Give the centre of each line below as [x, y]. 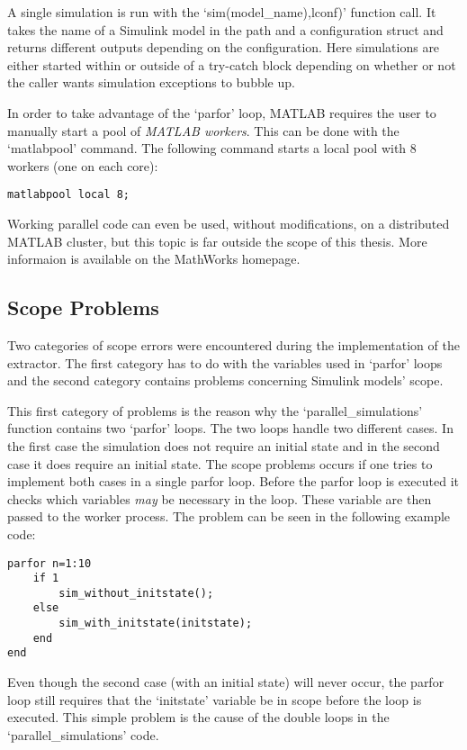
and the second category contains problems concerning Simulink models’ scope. [225, 380]
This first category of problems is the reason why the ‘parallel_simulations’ [215, 410]
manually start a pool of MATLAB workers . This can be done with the [203, 130]
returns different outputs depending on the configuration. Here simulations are [224, 47]
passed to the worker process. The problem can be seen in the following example [229, 516]
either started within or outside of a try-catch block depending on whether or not [232, 64]
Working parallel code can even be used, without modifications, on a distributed [229, 223]
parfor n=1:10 [49, 563]
